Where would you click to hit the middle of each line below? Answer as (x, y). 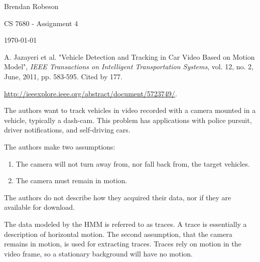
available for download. (39, 207)
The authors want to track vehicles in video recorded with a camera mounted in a (130, 110)
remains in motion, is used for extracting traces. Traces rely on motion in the (123, 244)
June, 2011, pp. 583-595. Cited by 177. (63, 76)
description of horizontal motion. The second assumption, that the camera (118, 234)
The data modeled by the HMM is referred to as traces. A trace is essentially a (125, 224)
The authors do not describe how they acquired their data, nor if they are (118, 197)
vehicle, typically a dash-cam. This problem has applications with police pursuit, (128, 120)
